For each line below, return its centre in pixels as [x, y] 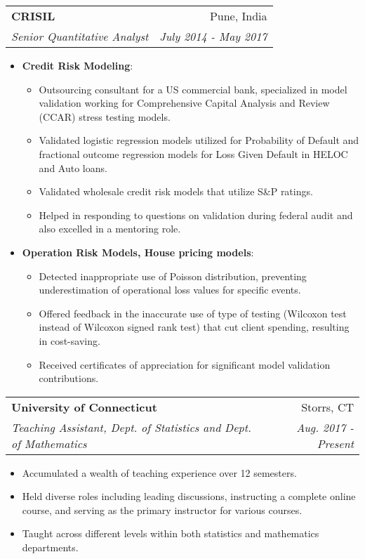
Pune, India [238, 16]
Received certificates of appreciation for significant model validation [185, 364]
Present [335, 443]
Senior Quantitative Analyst [80, 36]
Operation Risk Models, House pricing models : [138, 252]
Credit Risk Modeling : [78, 65]
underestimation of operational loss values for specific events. [170, 290]
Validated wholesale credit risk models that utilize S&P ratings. [176, 191]
